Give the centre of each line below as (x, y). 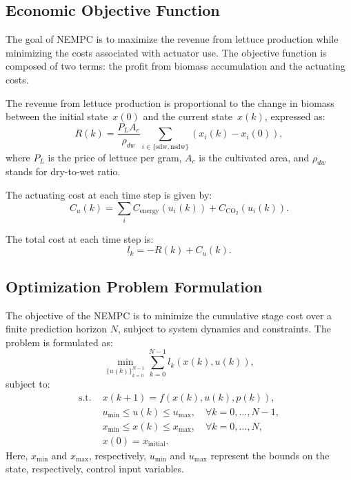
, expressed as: (295, 116)
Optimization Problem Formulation (134, 286)
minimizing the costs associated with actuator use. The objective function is (166, 52)
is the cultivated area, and (254, 157)
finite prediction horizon (57, 329)
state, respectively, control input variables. (95, 469)
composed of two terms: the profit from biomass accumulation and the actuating (175, 66)
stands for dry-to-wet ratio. (63, 171)
